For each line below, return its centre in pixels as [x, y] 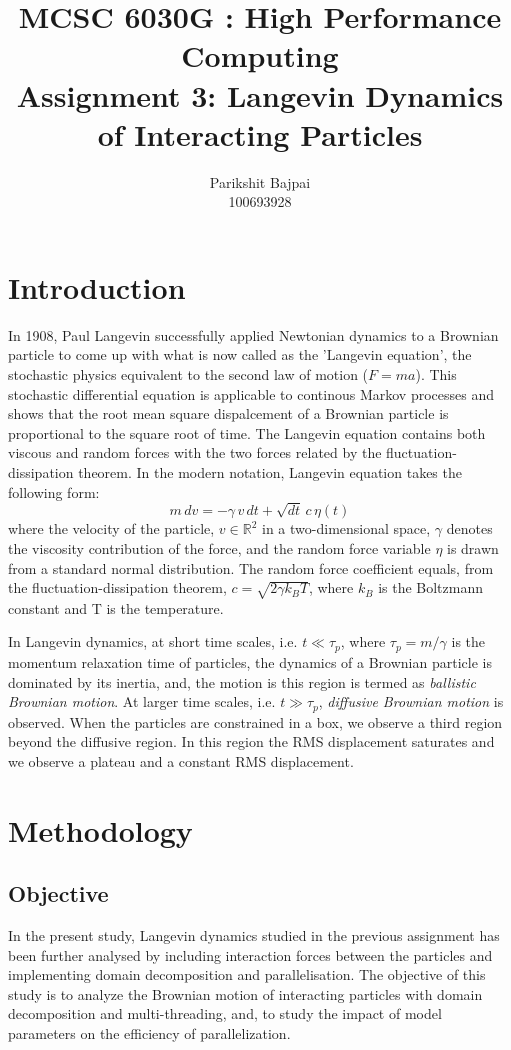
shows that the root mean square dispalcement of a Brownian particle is [228, 413]
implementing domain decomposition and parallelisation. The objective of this [247, 974]
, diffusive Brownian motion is [411, 701]
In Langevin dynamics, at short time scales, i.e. [153, 641]
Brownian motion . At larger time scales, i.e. [142, 701]
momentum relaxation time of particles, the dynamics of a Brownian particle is [250, 661]
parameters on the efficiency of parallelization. [149, 1032]
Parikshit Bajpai [260, 181]
